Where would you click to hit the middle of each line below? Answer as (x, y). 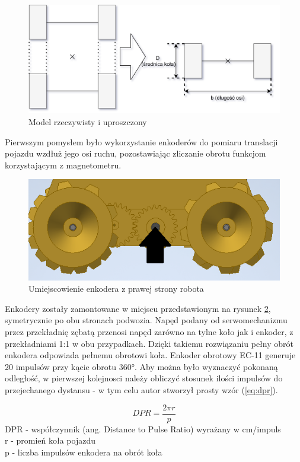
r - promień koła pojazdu (50, 440)
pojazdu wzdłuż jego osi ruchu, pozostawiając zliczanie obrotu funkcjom (135, 153)
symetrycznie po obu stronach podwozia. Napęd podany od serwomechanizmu (146, 320)
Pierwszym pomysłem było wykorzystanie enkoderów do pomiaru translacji (141, 141)
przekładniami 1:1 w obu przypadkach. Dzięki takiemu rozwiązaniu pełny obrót (149, 343)
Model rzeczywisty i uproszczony (88, 122)
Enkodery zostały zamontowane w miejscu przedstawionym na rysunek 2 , (138, 308)
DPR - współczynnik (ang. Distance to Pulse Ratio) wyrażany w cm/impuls (143, 428)
